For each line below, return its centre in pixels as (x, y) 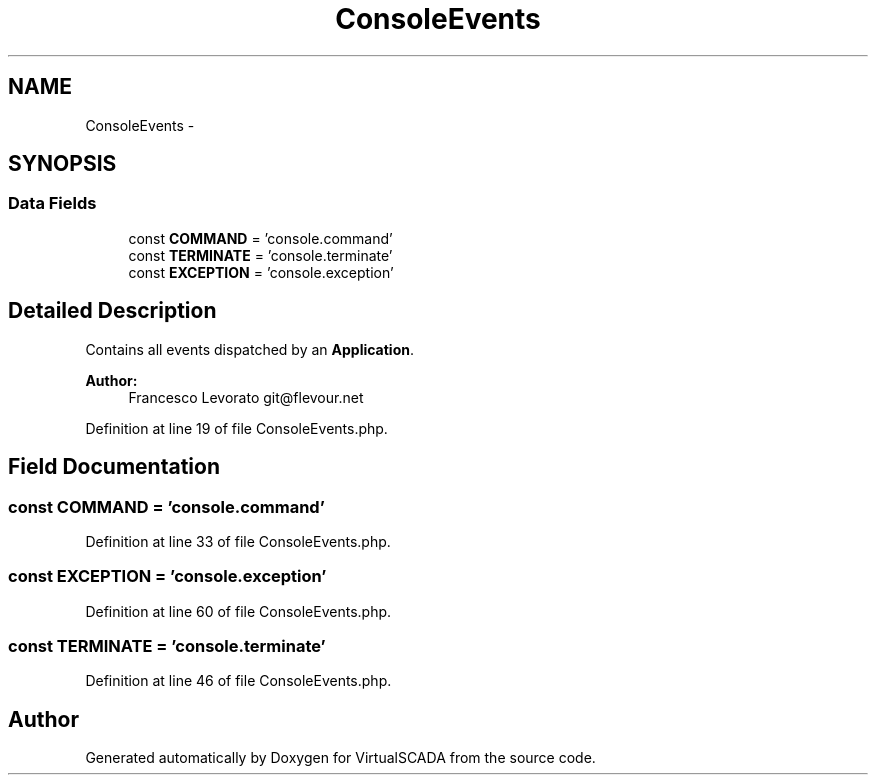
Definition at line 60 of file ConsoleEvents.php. (238, 611)
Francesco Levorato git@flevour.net (246, 397)
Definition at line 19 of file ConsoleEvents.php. (236, 428)
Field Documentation (114, 467)
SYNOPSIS (62, 164)
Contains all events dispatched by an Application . (250, 349)
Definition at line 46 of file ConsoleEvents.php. (238, 681)
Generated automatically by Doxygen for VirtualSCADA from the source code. (340, 758)
